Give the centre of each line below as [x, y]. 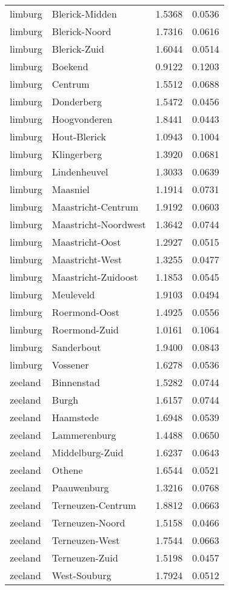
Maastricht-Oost [86, 242]
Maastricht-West [87, 259]
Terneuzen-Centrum [94, 505]
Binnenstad [76, 382]
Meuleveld [73, 294]
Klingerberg [77, 154]
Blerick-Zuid [78, 49]
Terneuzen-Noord [88, 523]
